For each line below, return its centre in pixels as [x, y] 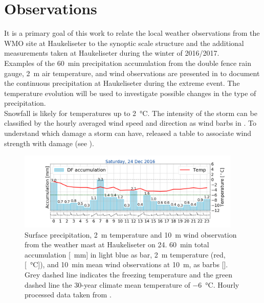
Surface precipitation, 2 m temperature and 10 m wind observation [131, 234]
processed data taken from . [68, 295]
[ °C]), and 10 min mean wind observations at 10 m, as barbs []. [126, 264]
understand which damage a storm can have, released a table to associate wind [128, 133]
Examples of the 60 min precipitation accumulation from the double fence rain [128, 63]
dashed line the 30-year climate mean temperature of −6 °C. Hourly [132, 284]
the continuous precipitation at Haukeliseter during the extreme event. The [122, 83]
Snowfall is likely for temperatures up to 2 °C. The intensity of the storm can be [131, 113]
